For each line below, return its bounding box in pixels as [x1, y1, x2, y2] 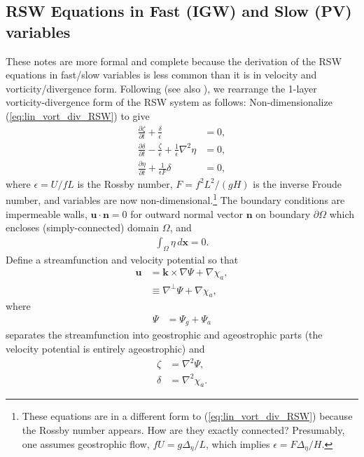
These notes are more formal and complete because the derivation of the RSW [6, 53, 342, 68]
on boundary [255, 206, 311, 221]
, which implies [206, 436, 270, 451]
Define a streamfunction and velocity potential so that [6, 252, 239, 266]
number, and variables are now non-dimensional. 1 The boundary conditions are [6, 191, 345, 207]
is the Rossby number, [77, 176, 173, 191]
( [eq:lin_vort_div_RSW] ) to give [6, 108, 150, 123]
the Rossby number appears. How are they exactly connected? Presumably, [22, 423, 345, 437]
